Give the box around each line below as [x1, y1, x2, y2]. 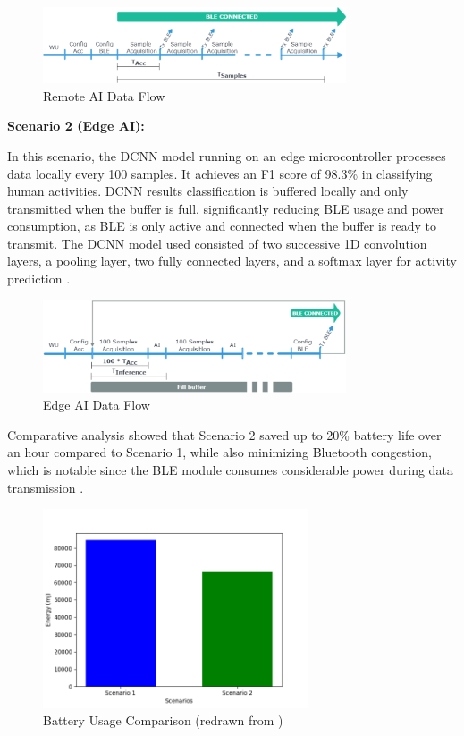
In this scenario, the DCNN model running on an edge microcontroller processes [7, 146, 446, 165]
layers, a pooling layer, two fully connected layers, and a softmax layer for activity [7, 251, 457, 270]
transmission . [7, 478, 84, 496]
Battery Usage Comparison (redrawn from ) [43, 711, 283, 730]
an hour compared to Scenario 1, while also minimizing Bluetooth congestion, [7, 443, 432, 461]
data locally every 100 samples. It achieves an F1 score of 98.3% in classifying [7, 164, 433, 182]
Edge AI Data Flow [43, 395, 150, 414]
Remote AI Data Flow [43, 86, 165, 105]
